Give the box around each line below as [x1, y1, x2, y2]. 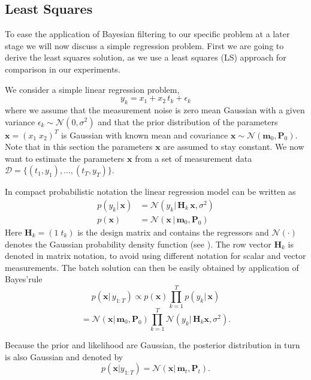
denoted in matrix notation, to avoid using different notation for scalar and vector [5, 249, 306, 262]
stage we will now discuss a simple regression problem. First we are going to [5, 39, 284, 52]
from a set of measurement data [135, 152, 252, 164]
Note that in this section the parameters [5, 140, 153, 153]
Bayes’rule [5, 273, 43, 285]
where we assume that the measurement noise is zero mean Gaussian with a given [5, 103, 305, 116]
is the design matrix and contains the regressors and [77, 226, 269, 238]
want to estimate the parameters [5, 152, 125, 164]
